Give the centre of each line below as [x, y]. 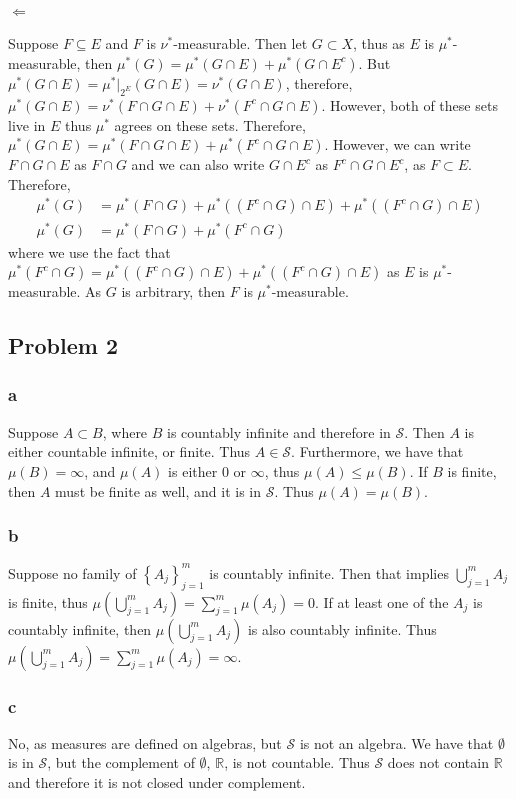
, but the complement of [121, 762]
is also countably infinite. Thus [342, 628]
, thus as [379, 43]
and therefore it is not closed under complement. [157, 782]
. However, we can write [397, 144]
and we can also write [198, 164]
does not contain [438, 762]
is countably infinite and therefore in [279, 431]
